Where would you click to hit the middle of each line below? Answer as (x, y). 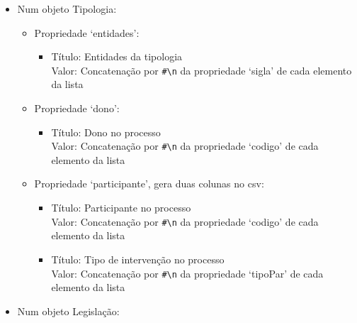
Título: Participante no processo (121, 208)
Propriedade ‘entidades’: (87, 32)
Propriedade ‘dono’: (77, 108)
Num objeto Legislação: (68, 311)
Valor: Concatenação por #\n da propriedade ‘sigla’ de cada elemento (202, 70)
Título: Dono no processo (106, 132)
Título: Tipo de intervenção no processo (138, 259)
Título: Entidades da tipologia (117, 56)
